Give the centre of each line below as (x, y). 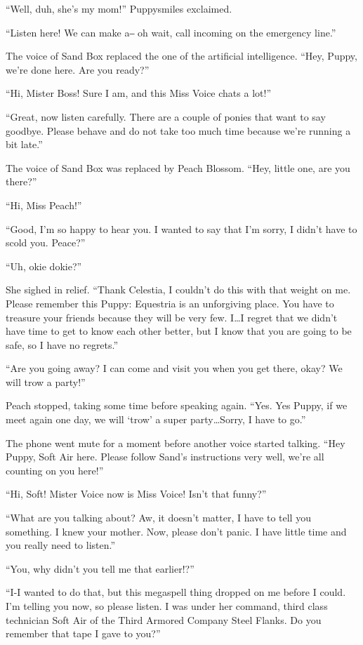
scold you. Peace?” (46, 242)
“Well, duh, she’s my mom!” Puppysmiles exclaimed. (119, 8)
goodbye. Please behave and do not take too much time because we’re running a (178, 130)
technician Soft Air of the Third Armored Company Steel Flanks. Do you (164, 619)
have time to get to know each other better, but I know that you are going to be (179, 331)
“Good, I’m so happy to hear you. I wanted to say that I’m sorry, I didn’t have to (181, 228)
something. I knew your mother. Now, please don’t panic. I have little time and (176, 531)
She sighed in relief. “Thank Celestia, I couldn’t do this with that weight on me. (178, 290)
